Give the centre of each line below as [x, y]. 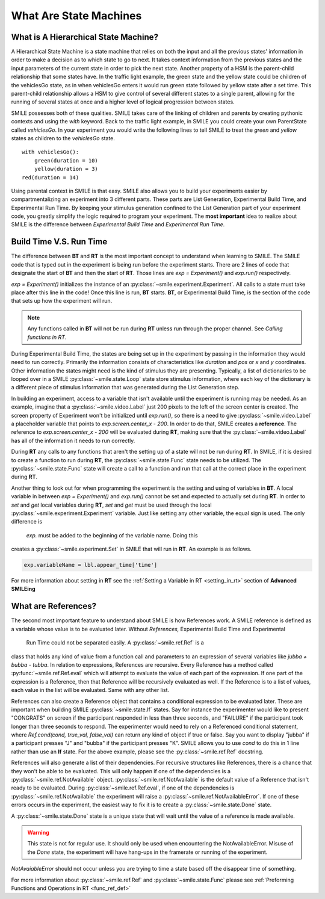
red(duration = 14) [51, 177]
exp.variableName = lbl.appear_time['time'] [91, 565]
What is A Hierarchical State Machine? [85, 37]
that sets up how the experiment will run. [62, 301]
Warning [38, 832]
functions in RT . [47, 337]
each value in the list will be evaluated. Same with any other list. [90, 690]
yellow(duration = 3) [66, 169]
